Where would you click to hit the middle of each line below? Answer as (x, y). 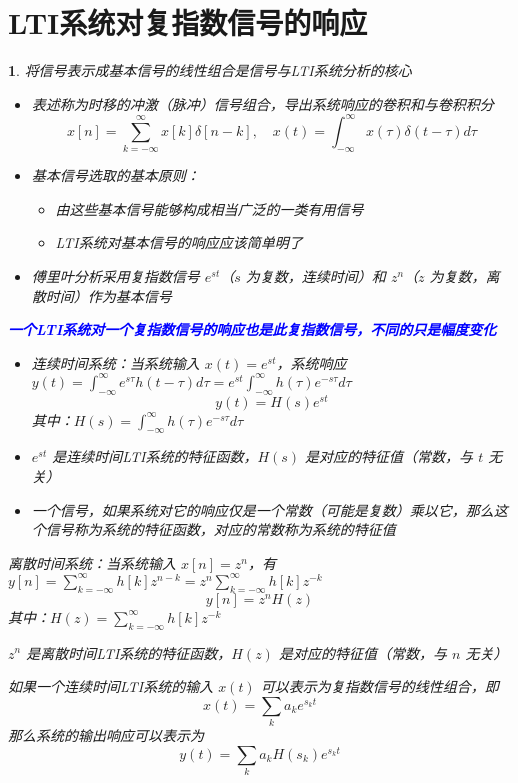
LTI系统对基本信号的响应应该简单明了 (179, 242)
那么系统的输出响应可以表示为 (106, 735)
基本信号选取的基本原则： (115, 175)
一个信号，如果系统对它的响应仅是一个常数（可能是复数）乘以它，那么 (262, 509)
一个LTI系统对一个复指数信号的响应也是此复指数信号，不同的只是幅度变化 (252, 329)
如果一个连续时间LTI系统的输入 (111, 686)
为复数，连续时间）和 (315, 275)
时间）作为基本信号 (108, 295)
